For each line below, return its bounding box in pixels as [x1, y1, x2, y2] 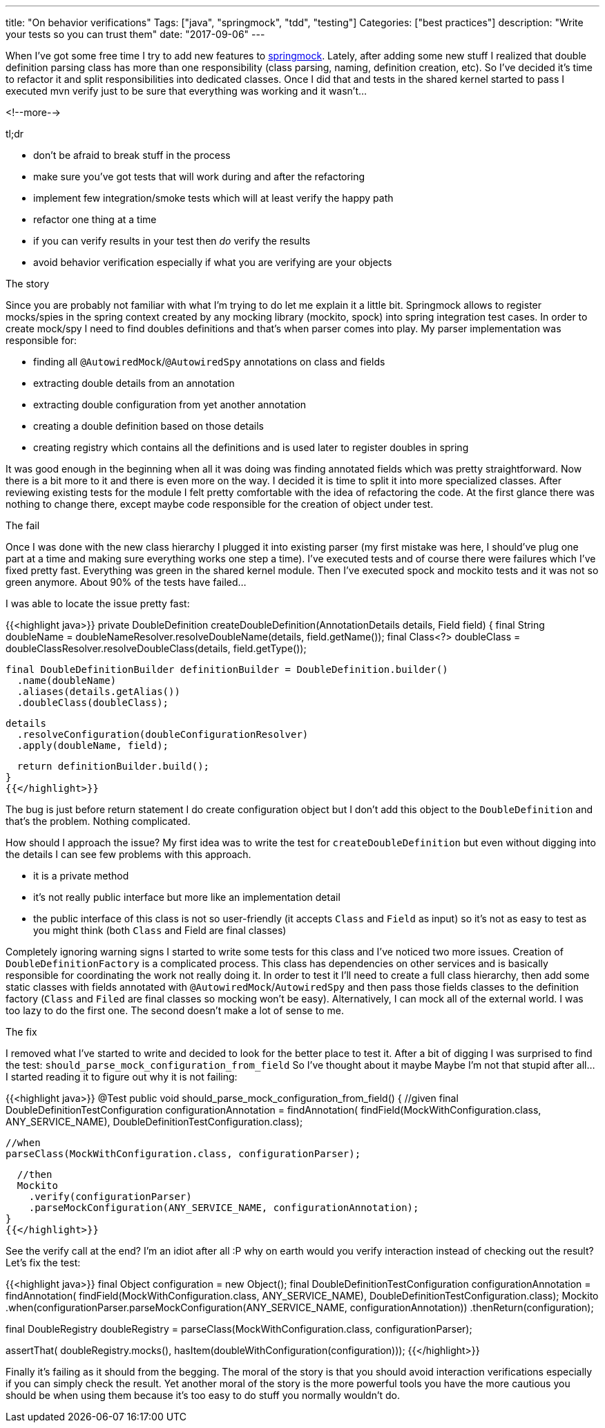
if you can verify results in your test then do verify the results [33, 235, 311, 247]
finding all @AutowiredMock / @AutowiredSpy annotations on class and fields [33, 356, 385, 368]
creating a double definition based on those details [33, 420, 265, 432]
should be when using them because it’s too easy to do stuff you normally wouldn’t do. [6, 1389, 401, 1401]
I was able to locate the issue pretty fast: [6, 598, 190, 609]
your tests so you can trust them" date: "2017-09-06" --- [6, 28, 265, 40]
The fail [6, 520, 40, 531]
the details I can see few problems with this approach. [6, 848, 251, 860]
